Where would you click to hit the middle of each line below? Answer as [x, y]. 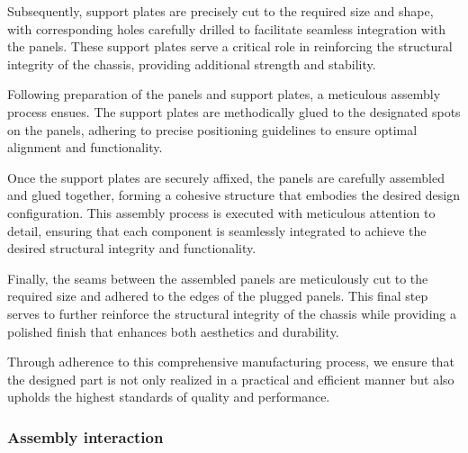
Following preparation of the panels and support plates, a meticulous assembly [224, 94]
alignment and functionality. [85, 147]
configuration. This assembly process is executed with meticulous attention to [221, 212]
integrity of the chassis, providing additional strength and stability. [192, 63]
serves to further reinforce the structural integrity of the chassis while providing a [232, 313]
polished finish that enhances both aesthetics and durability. [173, 331]
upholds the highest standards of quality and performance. [169, 397]
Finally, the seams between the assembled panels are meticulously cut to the [218, 278]
